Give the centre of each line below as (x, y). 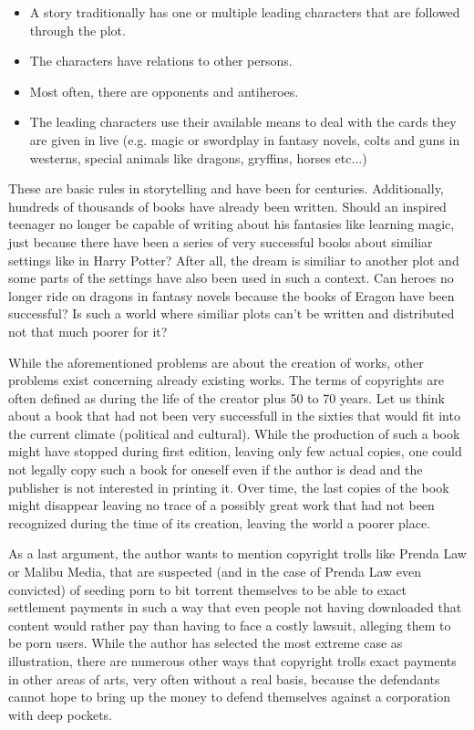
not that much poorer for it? (88, 331)
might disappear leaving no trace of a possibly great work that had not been (222, 505)
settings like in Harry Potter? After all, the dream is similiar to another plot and (234, 260)
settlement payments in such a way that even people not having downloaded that (235, 607)
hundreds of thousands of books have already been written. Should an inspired (227, 206)
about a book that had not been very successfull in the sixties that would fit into (234, 416)
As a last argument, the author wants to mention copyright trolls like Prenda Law (237, 553)
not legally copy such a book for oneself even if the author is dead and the (216, 469)
